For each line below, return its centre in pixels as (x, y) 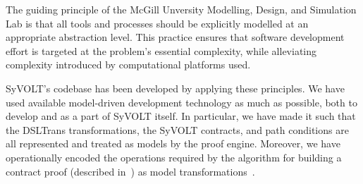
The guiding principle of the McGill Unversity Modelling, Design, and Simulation (181, 9)
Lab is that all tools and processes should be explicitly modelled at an (157, 23)
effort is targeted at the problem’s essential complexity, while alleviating (161, 50)
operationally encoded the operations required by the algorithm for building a (174, 157)
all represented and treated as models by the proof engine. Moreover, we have (173, 143)
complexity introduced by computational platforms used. (128, 65)
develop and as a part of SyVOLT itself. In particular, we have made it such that (181, 116)
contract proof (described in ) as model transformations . (130, 171)
